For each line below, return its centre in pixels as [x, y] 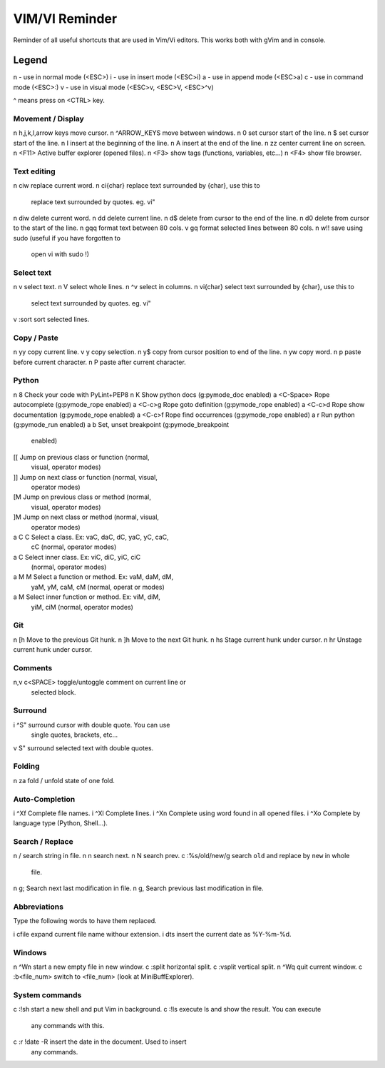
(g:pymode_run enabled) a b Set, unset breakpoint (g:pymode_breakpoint [121, 425]
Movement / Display [49, 119]
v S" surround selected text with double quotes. [83, 748]
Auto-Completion [44, 799]
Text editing [35, 171]
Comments [33, 667]
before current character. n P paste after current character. [100, 362]
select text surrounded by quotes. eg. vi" [91, 303]
